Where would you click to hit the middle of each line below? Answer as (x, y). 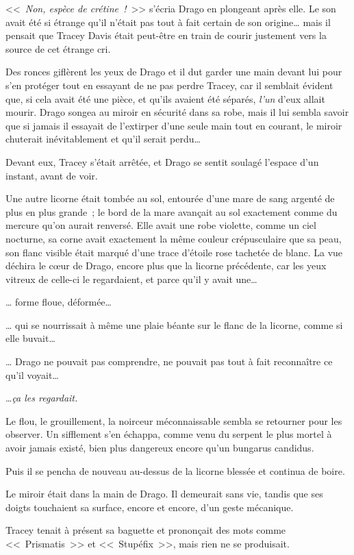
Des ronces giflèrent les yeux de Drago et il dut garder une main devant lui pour (174, 72)
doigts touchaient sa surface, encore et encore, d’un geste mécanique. (150, 507)
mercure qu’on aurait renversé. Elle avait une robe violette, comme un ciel (161, 225)
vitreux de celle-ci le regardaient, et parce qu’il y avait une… (131, 279)
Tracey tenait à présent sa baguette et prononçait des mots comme (146, 530)
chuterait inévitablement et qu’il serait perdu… (103, 139)
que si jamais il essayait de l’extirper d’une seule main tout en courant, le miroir (174, 125)
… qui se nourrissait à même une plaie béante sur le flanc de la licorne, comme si (174, 324)
